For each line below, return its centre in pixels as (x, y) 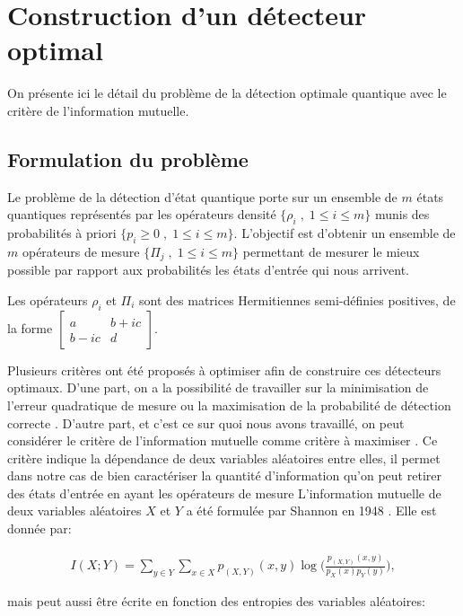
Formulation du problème (128, 158)
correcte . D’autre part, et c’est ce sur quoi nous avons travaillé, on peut (206, 422)
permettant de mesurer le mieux (331, 251)
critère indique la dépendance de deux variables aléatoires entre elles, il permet (224, 458)
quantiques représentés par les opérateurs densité (142, 214)
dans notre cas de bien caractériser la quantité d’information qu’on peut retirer (224, 475)
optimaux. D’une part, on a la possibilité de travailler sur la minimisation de (218, 387)
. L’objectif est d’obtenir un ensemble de (345, 233)
